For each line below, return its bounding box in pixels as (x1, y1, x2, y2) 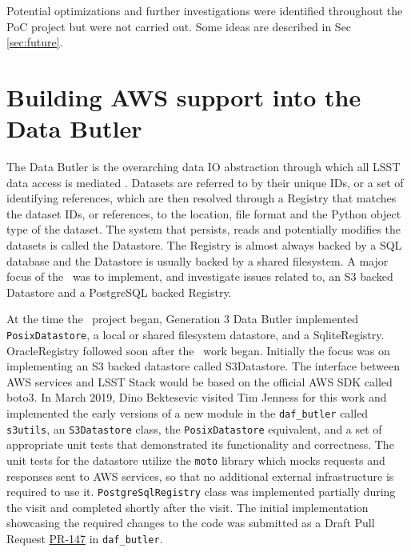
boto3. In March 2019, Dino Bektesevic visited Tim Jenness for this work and (6, 389, 387, 406)
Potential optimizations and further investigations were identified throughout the (6, 2, 403, 18)
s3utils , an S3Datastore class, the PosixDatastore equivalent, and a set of (6, 420, 382, 437)
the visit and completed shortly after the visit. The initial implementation (6, 498, 369, 515)
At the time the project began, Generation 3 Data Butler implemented (6, 310, 359, 327)
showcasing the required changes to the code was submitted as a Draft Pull (6, 514, 375, 531)
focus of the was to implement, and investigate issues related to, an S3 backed (6, 268, 393, 285)
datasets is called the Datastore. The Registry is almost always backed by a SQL (6, 237, 402, 254)
